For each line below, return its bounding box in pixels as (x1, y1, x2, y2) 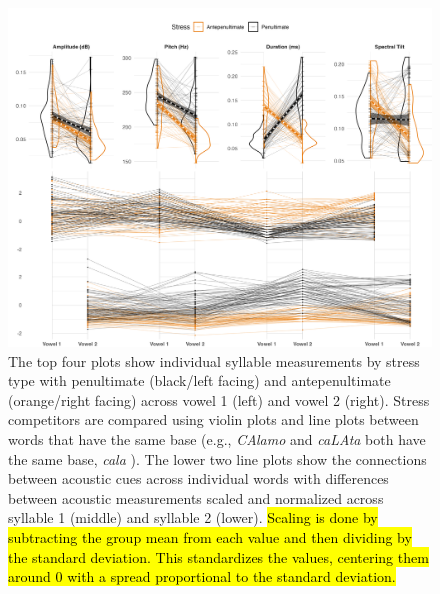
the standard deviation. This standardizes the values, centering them (8, 546, 429, 567)
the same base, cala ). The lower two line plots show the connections (8, 448, 427, 469)
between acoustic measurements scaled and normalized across (8, 487, 384, 508)
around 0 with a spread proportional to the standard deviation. (8, 566, 396, 587)
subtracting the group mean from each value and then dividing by (8, 527, 412, 548)
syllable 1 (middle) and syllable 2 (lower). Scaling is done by (8, 507, 378, 528)
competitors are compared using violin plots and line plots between (8, 409, 419, 430)
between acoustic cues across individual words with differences (8, 468, 389, 489)
